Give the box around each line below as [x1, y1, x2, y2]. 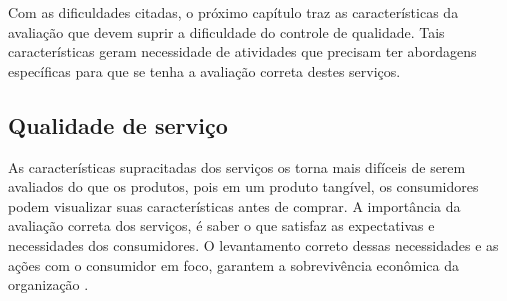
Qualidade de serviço [8, 109, 228, 140]
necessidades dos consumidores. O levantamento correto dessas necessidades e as [8, 234, 499, 255]
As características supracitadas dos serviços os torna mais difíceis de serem [8, 156, 466, 177]
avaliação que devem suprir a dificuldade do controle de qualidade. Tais [8, 21, 445, 42]
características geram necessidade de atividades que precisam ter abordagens [8, 41, 477, 62]
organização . [8, 274, 89, 295]
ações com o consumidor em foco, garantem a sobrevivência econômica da [8, 254, 459, 275]
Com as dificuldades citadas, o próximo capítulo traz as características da [8, 2, 459, 22]
